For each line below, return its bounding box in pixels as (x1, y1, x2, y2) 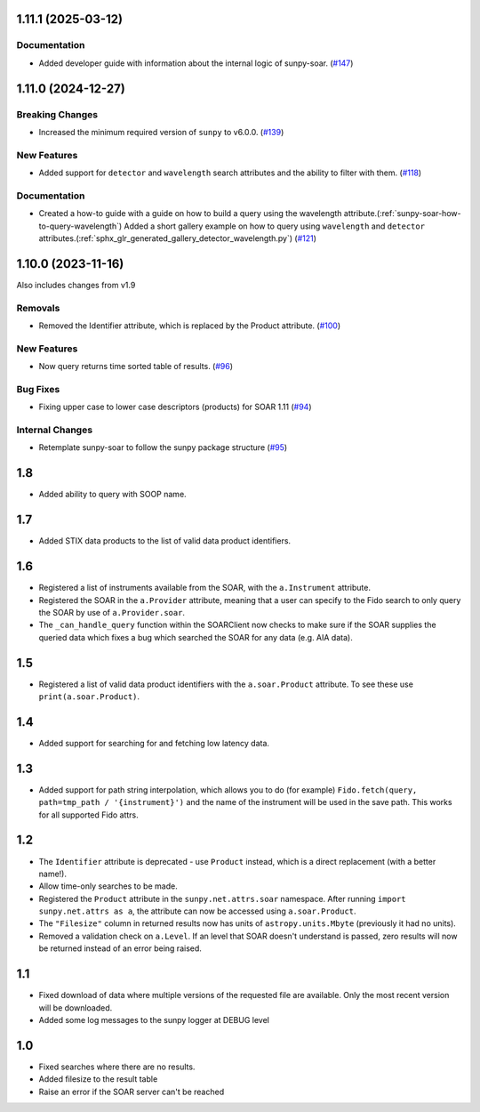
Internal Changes (16, 423, 93, 436)
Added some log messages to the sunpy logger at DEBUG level (38, 1014, 270, 1025)
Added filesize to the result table (38, 1074, 158, 1084)
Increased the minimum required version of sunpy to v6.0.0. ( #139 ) (38, 126, 284, 137)
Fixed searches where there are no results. (38, 1061, 196, 1072)
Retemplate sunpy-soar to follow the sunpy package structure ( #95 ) (38, 442, 288, 453)
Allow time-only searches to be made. (38, 881, 178, 891)
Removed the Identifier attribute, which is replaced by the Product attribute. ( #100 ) (38, 320, 341, 331)
